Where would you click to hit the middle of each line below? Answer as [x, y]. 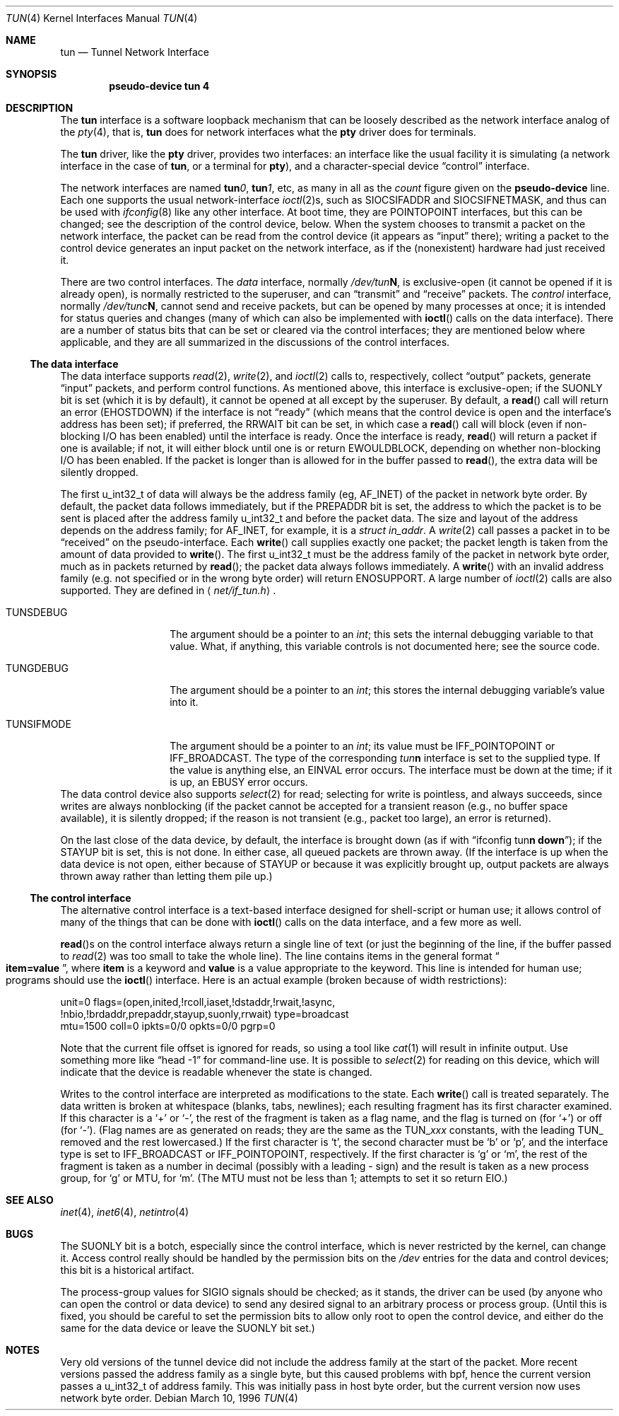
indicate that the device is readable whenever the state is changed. [216, 1072]
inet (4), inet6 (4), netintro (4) [125, 1212]
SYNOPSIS [31, 74]
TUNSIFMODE [39, 724]
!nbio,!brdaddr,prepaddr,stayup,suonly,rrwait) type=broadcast [205, 1014]
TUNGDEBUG [37, 668]
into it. [184, 702]
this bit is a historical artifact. [127, 1270]
